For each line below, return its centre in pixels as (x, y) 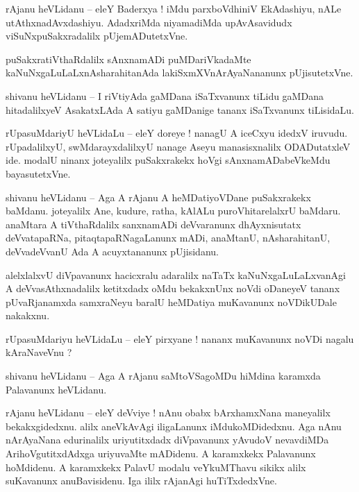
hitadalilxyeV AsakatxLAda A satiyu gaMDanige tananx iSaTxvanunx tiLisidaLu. (180, 109)
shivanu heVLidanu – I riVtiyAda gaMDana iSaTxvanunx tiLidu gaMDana (165, 95)
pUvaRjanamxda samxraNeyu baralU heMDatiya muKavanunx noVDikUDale (171, 302)
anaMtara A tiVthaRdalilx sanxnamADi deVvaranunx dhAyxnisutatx (153, 224)
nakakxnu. (28, 315)
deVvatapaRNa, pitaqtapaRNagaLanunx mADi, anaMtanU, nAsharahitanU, (168, 238)
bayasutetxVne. (38, 173)
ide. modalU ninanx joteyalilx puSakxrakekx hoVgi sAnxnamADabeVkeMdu (168, 160)
